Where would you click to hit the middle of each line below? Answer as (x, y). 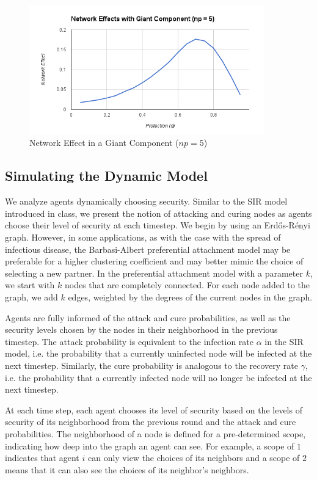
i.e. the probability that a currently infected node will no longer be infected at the (158, 377)
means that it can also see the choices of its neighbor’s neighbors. (127, 469)
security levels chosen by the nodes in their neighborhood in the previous (141, 329)
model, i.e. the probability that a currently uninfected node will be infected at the (158, 353)
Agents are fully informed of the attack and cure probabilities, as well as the (148, 317)
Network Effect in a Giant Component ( (104, 143)
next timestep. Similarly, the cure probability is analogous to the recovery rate (151, 365)
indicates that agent (42, 458)
